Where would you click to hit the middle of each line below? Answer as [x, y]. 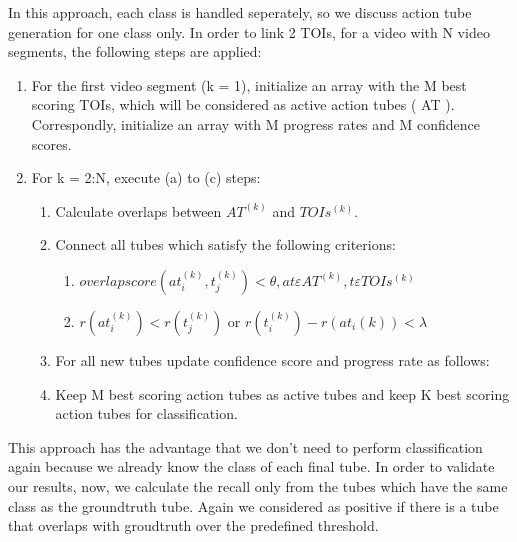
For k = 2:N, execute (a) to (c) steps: [146, 177]
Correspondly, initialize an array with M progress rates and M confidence [256, 123]
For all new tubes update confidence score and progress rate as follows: [272, 359]
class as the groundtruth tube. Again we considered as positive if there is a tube [253, 505]
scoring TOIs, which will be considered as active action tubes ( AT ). [243, 104]
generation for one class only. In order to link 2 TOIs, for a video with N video [249, 31]
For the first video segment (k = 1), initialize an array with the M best [249, 84]
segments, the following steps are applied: [135, 51]
